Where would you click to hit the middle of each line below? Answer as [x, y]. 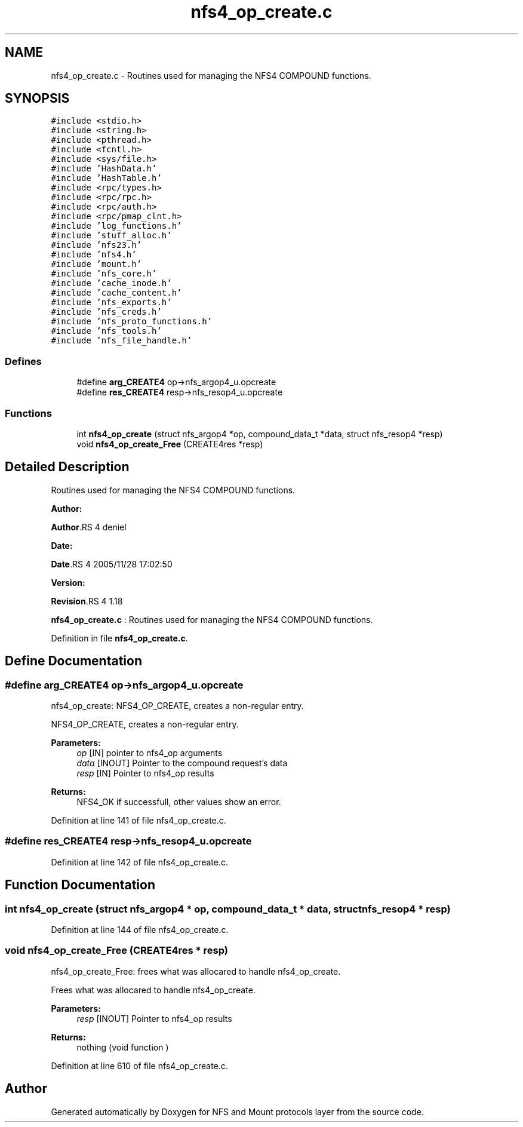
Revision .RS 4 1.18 [87, 601]
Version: [68, 582]
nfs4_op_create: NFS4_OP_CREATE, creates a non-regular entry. [177, 706]
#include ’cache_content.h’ [116, 293]
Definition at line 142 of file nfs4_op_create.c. [139, 862]
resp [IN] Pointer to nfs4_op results [145, 773]
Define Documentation [73, 661]
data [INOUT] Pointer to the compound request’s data [182, 763]
